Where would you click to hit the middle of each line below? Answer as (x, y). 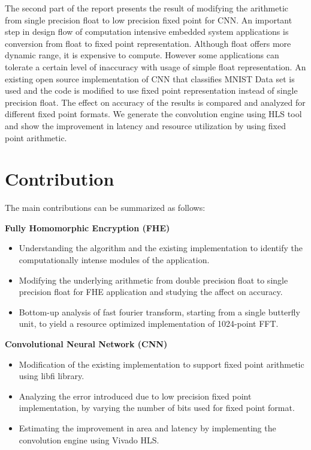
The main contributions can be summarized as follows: (105, 208)
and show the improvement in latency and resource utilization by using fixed (145, 125)
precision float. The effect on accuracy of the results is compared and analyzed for (155, 102)
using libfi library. (52, 376)
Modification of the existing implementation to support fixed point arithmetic (161, 364)
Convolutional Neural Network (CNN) (86, 344)
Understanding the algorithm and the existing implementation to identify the (161, 248)
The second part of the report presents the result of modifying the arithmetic (147, 8)
